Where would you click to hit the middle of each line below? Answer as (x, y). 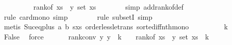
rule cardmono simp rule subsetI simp (78, 16)
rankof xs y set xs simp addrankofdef (108, 7)
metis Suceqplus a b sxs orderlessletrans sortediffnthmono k (116, 27)
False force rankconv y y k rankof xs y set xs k (106, 36)
